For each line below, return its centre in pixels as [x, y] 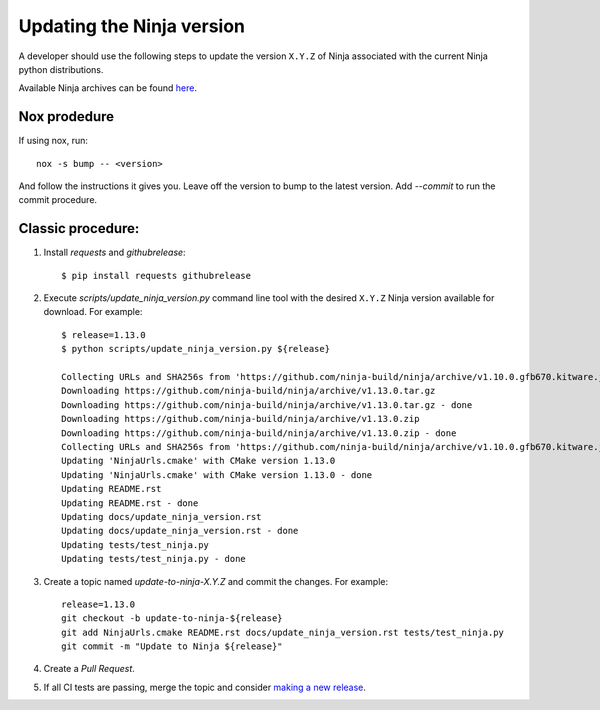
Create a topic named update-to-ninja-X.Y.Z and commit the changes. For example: [216, 581]
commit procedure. [58, 200]
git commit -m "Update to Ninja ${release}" [172, 646]
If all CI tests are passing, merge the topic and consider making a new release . [205, 687]
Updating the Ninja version [131, 26]
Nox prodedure [66, 116]
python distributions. [61, 69]
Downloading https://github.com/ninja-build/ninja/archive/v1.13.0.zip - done [259, 433]
